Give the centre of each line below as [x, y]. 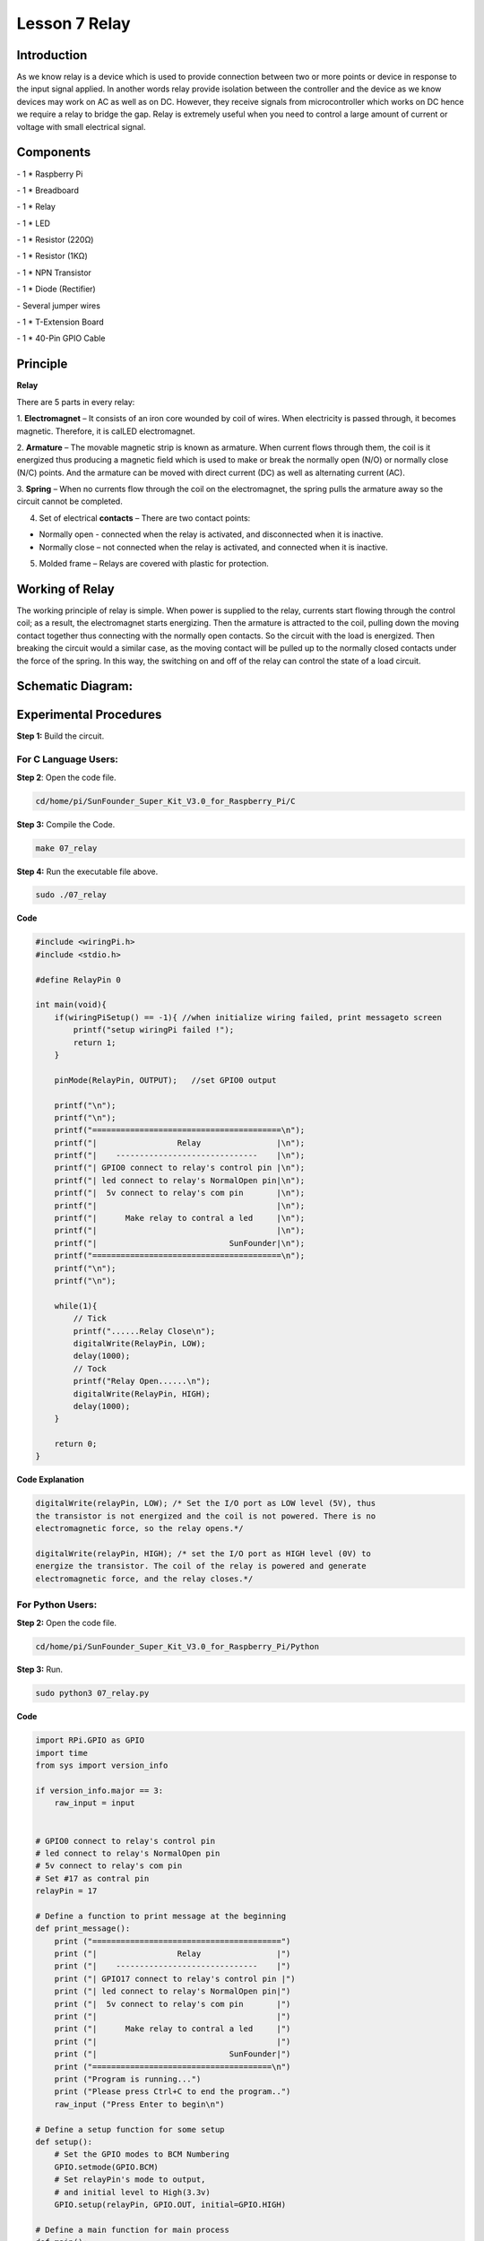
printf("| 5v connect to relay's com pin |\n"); [180, 1193]
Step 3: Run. [39, 1670]
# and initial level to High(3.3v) [132, 2192]
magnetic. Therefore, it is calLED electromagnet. [106, 431]
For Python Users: [57, 1605]
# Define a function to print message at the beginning [161, 1916]
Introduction [52, 55]
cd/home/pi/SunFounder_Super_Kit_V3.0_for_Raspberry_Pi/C [165, 801]
